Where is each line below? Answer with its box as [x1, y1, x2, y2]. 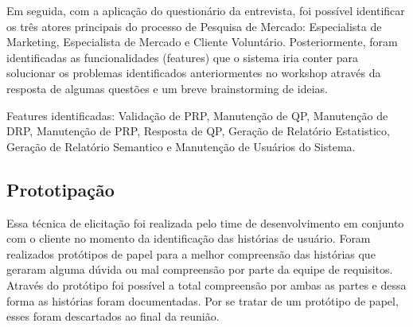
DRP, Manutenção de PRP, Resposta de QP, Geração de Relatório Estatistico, [6, 123, 390, 139]
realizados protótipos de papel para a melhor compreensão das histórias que [6, 245, 376, 262]
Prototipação [6, 177, 115, 201]
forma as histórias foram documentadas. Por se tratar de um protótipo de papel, [6, 292, 399, 309]
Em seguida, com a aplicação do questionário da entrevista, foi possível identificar [6, 2, 405, 18]
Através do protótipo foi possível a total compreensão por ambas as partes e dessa [6, 276, 407, 293]
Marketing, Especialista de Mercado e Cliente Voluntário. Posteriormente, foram [6, 33, 398, 50]
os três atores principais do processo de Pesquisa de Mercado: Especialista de [6, 18, 382, 34]
